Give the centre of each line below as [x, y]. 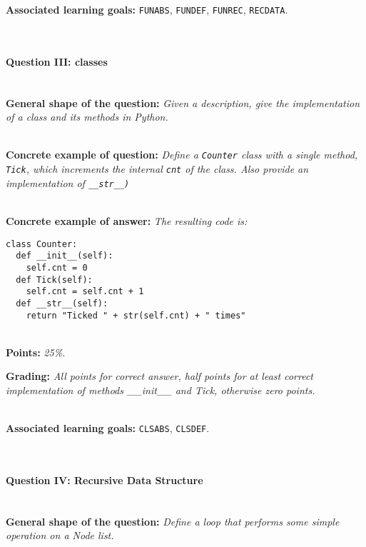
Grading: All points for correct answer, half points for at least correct [160, 376]
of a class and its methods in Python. [87, 117]
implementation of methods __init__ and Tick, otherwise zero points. [161, 390]
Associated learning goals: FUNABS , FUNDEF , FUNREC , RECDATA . [147, 9]
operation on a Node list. [60, 535]
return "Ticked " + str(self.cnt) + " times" [136, 315]
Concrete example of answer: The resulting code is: [127, 220]
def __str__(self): [62, 303]
